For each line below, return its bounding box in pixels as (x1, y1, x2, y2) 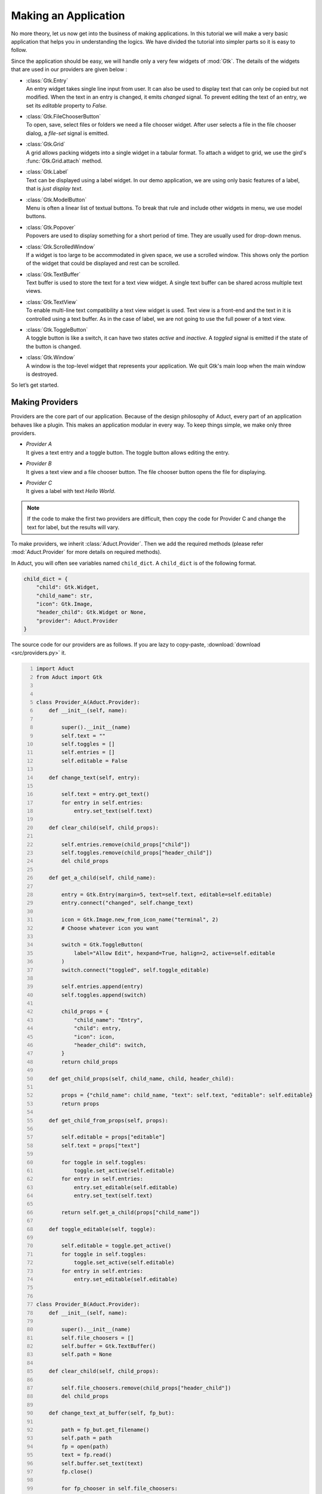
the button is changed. (26, 342, 82, 350)
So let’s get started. (11, 381, 59, 388)
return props (61, 1100, 100, 1107)
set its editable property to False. (26, 102, 107, 109)
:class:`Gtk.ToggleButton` (26, 326, 88, 333)
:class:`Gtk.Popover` (26, 224, 76, 231)
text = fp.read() (61, 1452, 112, 1458)
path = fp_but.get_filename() (61, 1426, 150, 1433)
